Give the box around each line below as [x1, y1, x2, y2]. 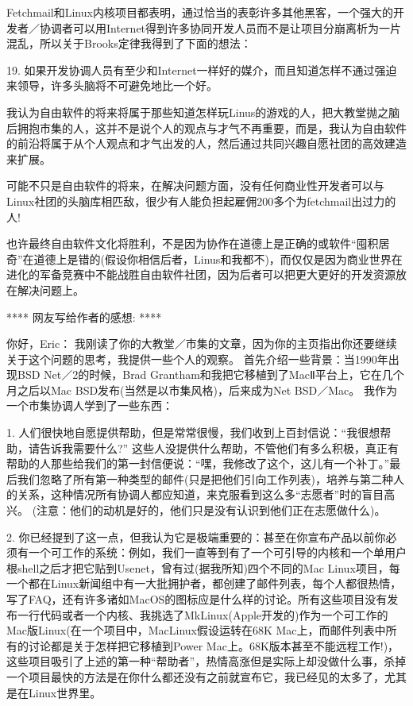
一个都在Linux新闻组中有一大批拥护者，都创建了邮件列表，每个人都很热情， [6, 575, 402, 592]
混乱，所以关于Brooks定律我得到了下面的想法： [6, 35, 252, 52]
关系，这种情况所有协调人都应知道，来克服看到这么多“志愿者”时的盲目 [17, 486, 384, 503]
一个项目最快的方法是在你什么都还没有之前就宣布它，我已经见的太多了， [6, 668, 384, 685]
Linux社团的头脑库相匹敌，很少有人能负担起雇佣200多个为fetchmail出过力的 [6, 192, 396, 209]
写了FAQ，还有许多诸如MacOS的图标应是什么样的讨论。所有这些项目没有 [6, 591, 388, 607]
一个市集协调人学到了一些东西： [6, 397, 173, 414]
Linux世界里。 [28, 684, 102, 700]
